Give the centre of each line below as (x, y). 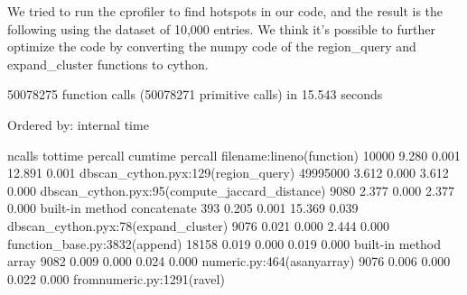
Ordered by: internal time (78, 124)
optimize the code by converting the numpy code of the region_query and (212, 46)
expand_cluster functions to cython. (108, 64)
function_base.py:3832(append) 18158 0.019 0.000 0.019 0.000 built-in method (224, 243)
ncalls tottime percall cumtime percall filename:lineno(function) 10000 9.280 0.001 (234, 155)
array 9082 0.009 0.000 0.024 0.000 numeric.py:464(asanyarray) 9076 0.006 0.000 (229, 261)
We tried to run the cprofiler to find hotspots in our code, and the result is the (225, 11)
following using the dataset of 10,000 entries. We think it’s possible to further (221, 28)
